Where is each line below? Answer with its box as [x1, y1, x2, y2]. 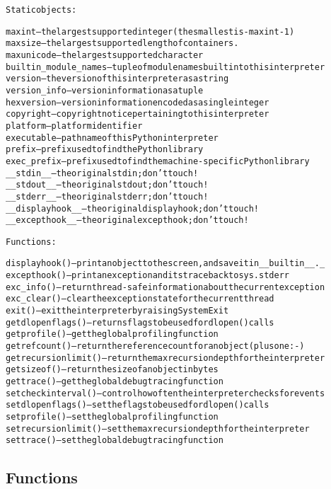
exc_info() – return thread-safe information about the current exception [6, 282, 325, 292]
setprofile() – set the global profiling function [6, 412, 219, 422]
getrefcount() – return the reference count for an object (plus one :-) [6, 341, 305, 352]
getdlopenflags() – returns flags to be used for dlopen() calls [6, 317, 274, 328]
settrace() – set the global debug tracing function [6, 435, 223, 446]
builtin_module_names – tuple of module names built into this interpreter [6, 62, 325, 72]
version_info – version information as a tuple [6, 85, 204, 96]
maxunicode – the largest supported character [6, 50, 204, 60]
